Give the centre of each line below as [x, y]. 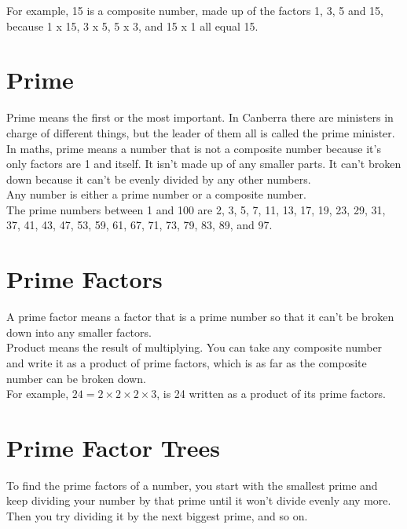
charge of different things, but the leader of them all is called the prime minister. [201, 132]
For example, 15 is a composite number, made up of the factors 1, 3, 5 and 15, [195, 10]
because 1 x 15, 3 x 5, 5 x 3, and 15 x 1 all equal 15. [132, 26]
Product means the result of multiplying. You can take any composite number [194, 347]
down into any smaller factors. [79, 332]
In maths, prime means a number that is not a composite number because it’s [194, 148]
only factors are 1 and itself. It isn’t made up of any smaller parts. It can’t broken [204, 164]
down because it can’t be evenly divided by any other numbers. [159, 179]
